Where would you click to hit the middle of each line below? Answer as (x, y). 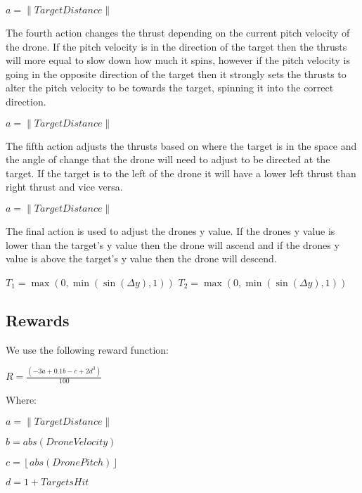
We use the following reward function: (87, 349)
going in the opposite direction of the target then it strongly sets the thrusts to (176, 73)
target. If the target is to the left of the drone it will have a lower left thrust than (181, 173)
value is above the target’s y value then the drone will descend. (141, 258)
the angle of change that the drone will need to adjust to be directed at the (168, 159)
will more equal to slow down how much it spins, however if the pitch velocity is (178, 60)
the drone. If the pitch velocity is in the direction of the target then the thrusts (176, 46)
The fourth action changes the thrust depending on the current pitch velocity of (178, 32)
